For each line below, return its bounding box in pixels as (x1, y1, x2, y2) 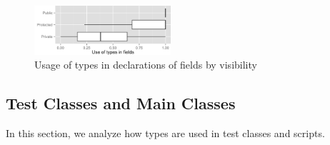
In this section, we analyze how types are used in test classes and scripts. (6, 125, 325, 140)
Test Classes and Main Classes (6, 92, 236, 114)
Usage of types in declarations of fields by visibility (34, 57, 257, 72)
